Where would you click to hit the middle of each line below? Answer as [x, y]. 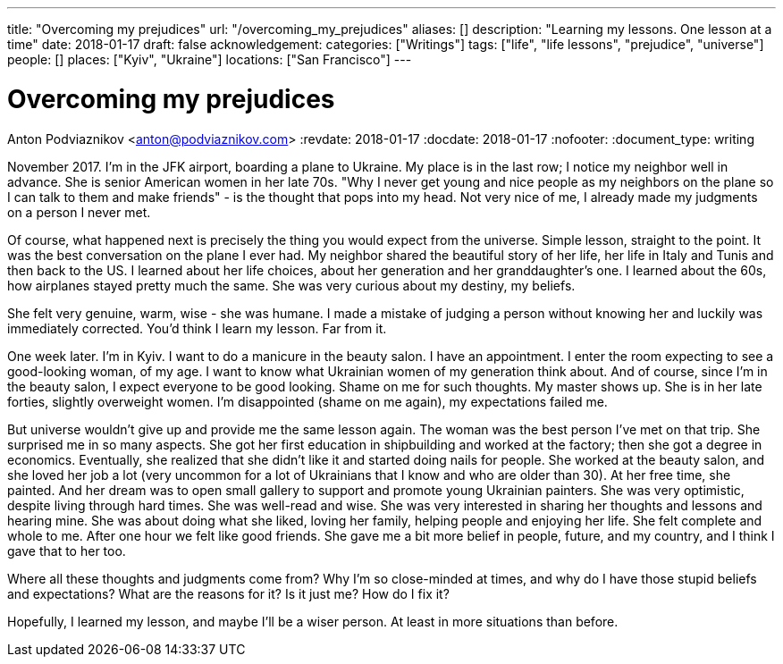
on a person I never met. [79, 212]
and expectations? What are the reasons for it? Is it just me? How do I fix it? [228, 593]
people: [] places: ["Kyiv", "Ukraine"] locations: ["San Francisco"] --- [210, 59]
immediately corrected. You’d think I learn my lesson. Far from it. [197, 328]
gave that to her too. [67, 551]
